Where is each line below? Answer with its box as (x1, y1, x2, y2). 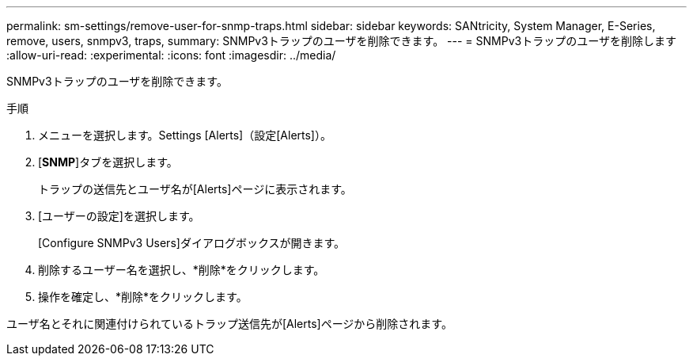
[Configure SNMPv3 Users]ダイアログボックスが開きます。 (38, 236, 346, 250)
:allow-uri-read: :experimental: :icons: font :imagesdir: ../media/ (6, 48, 336, 62)
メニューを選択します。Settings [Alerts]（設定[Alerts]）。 (38, 128, 331, 142)
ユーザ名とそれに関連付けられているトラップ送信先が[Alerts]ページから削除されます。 (6, 317, 453, 330)
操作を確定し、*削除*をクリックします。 (38, 290, 248, 303)
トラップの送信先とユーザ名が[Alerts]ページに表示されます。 (38, 182, 352, 196)
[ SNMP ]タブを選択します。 (38, 155, 178, 169)
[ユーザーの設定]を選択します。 (38, 209, 200, 223)
